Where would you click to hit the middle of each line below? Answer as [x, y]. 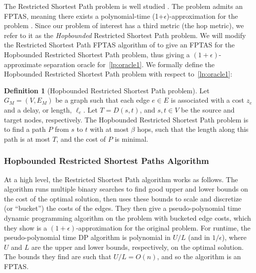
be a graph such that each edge [103, 100]
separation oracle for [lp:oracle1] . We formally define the [129, 64]
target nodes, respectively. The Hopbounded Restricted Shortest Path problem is [126, 119]
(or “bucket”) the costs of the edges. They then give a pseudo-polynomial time [123, 208]
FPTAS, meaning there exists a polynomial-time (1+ [84, 16]
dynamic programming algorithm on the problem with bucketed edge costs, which [128, 217]
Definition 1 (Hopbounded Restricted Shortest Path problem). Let [107, 90]
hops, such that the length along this [193, 129]
